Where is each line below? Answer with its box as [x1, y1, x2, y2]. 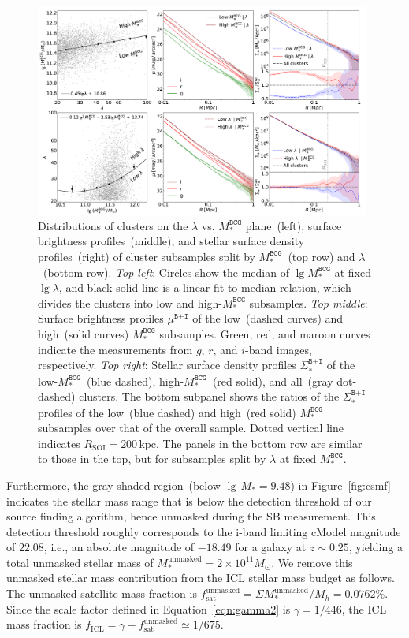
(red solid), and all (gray [212, 372, 333, 389]
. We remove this [271, 554, 353, 570]
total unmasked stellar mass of [6, 554, 154, 570]
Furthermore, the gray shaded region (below [6, 476, 221, 493]
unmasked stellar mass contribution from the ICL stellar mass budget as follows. [6, 569, 395, 586]
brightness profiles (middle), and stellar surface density [38, 233, 305, 249]
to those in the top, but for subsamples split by [38, 450, 266, 467]
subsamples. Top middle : [249, 294, 368, 311]
